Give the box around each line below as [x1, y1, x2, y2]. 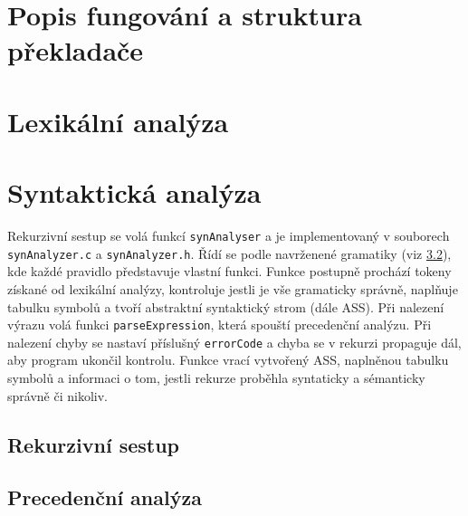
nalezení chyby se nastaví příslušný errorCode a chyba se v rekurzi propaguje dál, [7, 332, 462, 351]
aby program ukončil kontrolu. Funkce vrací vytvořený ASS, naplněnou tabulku [7, 350, 449, 369]
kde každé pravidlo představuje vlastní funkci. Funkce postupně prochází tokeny [7, 262, 452, 281]
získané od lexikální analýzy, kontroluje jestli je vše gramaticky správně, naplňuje [7, 279, 458, 298]
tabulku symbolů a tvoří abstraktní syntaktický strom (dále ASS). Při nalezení [7, 297, 444, 316]
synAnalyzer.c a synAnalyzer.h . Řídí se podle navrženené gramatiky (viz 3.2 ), [7, 244, 452, 263]
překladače [7, 32, 144, 69]
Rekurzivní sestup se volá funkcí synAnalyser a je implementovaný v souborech [7, 226, 450, 245]
